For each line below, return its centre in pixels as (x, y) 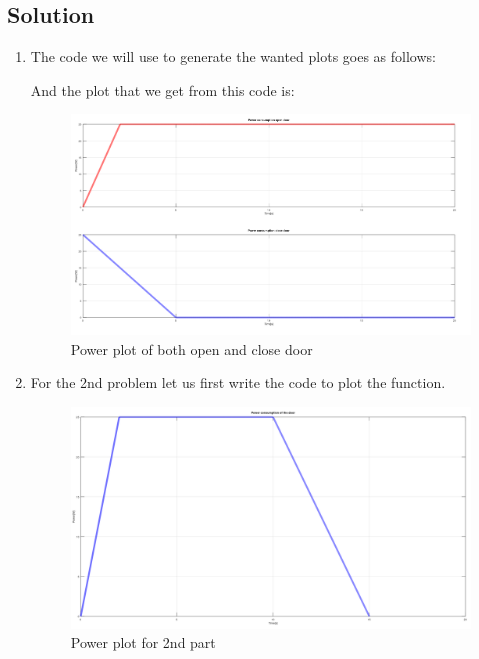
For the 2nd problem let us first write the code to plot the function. (238, 382)
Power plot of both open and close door (191, 348)
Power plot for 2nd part (143, 642)
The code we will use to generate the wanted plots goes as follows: (233, 56)
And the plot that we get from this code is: (162, 89)
